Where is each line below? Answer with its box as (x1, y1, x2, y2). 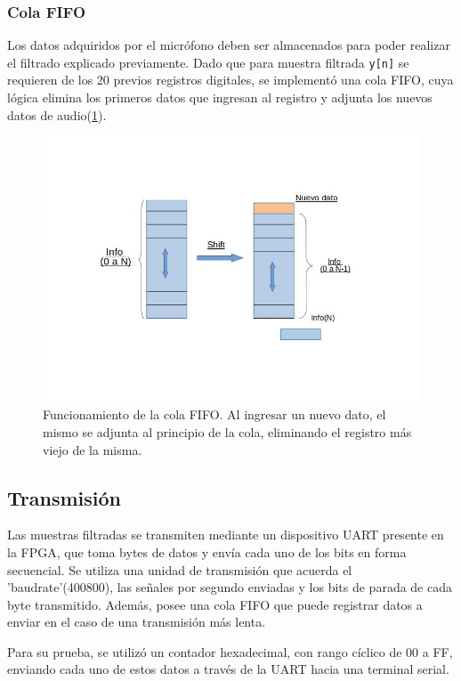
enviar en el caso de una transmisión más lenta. (7, 612, 266, 631)
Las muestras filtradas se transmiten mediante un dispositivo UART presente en (7, 525, 444, 544)
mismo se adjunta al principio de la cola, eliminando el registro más (43, 422, 412, 441)
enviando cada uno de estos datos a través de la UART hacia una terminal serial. (7, 660, 449, 678)
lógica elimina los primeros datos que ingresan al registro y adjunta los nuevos (7, 88, 433, 107)
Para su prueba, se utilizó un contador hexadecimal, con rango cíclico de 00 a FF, (7, 642, 453, 661)
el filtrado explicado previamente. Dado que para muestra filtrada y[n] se (7, 53, 409, 71)
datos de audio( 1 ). (7, 105, 107, 124)
